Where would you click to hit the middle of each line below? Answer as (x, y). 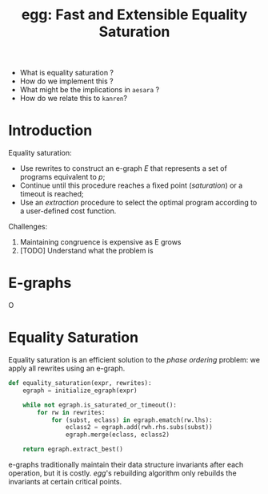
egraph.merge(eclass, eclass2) (118, 435)
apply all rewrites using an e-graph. (67, 368)
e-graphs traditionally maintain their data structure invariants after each (126, 464)
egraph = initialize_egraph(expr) (80, 391)
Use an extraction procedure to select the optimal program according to (138, 203)
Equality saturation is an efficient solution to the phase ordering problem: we (134, 360)
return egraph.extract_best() (73, 449)
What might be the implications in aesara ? (90, 90)
